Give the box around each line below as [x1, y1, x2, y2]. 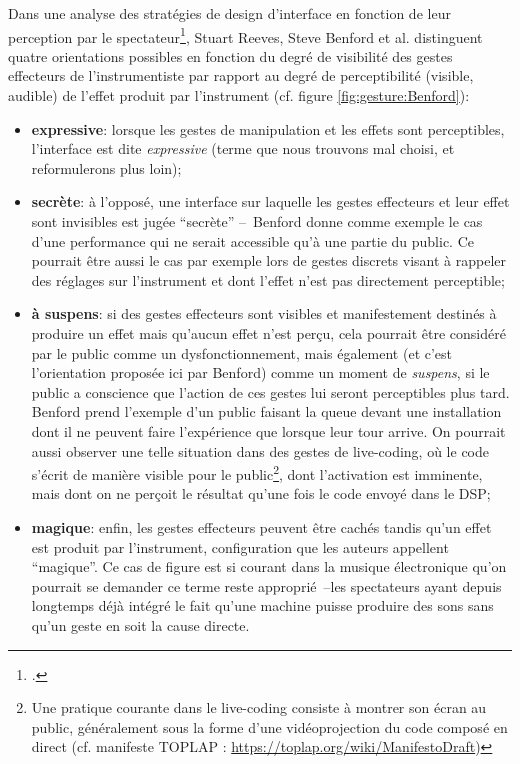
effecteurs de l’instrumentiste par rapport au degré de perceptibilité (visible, [8, 65, 474, 86]
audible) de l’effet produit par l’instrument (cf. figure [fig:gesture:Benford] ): [8, 85, 470, 106]
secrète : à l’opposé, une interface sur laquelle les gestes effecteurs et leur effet [31, 191, 510, 212]
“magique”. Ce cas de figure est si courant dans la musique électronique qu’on [31, 556, 507, 577]
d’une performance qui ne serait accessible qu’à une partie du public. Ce [31, 230, 474, 251]
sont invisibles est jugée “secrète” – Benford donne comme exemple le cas [31, 211, 483, 231]
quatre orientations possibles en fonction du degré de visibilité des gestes [8, 45, 453, 66]
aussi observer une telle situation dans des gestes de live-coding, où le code [31, 440, 489, 461]
